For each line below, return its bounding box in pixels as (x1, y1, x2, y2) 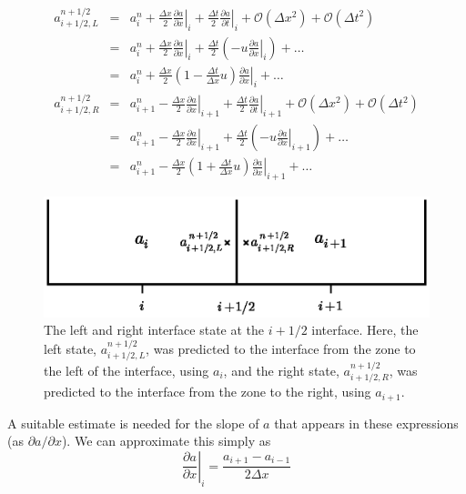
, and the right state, (223, 360, 339, 379)
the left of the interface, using (44, 360, 209, 379)
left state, (44, 338, 97, 358)
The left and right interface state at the (44, 320, 265, 339)
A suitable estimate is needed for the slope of (7, 413, 259, 432)
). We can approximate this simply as (61, 431, 271, 450)
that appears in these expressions (274, 413, 459, 432)
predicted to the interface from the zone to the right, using (44, 382, 371, 401)
